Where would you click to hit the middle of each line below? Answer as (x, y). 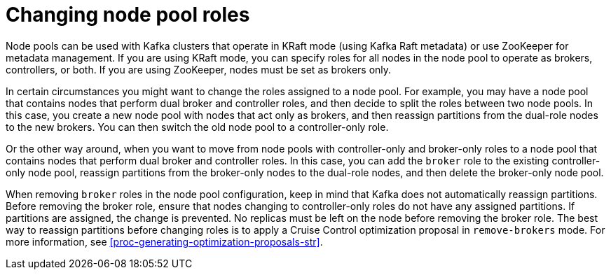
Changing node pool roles (128, 15)
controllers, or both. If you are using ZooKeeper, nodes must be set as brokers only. (199, 69)
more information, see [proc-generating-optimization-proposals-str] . (164, 241)
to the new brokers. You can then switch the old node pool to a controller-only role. (197, 127)
